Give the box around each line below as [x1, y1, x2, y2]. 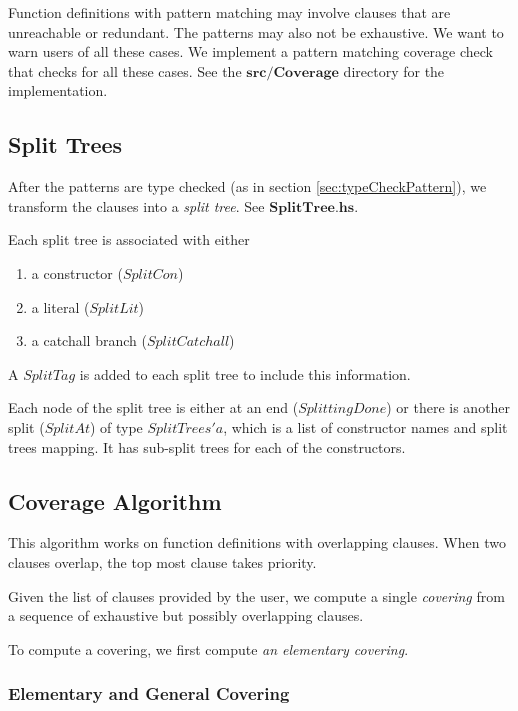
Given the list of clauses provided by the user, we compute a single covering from [8, 585, 505, 606]
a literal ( [31, 296, 90, 317]
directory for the [343, 60, 445, 81]
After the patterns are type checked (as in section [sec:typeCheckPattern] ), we [8, 176, 487, 197]
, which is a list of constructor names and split [223, 416, 508, 437]
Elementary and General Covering [8, 681, 290, 706]
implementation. [8, 80, 108, 101]
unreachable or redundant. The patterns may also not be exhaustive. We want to [8, 21, 504, 42]
